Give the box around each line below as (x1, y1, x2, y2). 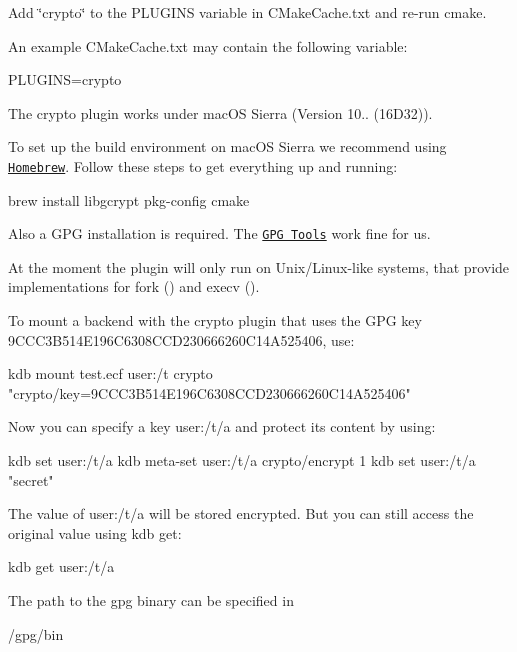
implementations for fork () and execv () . (8, 276, 260, 297)
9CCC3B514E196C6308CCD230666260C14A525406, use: (8, 329, 355, 350)
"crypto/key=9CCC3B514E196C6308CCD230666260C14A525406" (8, 382, 411, 403)
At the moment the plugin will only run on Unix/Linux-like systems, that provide (8, 256, 510, 277)
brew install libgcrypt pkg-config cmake (8, 189, 250, 210)
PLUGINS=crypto (8, 69, 122, 90)
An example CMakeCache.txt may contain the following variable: (8, 35, 408, 56)
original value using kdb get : (8, 522, 182, 543)
